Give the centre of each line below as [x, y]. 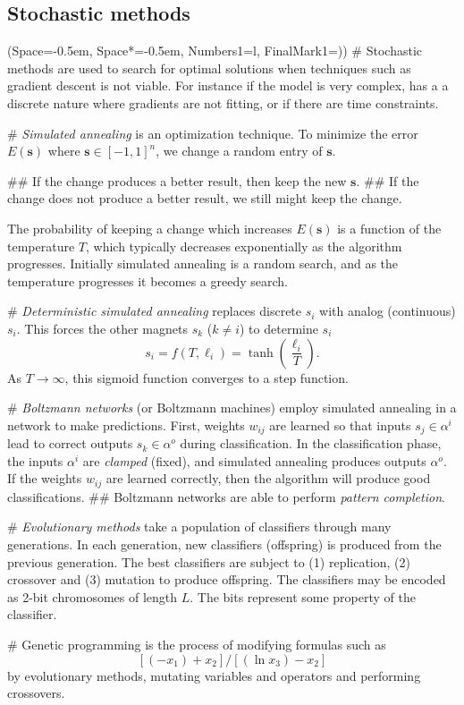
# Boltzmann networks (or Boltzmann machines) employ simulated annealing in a [232, 408]
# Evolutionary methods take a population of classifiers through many [199, 527]
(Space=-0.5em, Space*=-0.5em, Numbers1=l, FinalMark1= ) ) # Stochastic [215, 51]
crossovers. [36, 693]
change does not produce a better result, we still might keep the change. [205, 198]
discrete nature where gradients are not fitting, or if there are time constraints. [223, 102]
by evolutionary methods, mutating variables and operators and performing [214, 675]
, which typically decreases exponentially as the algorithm [244, 246]
